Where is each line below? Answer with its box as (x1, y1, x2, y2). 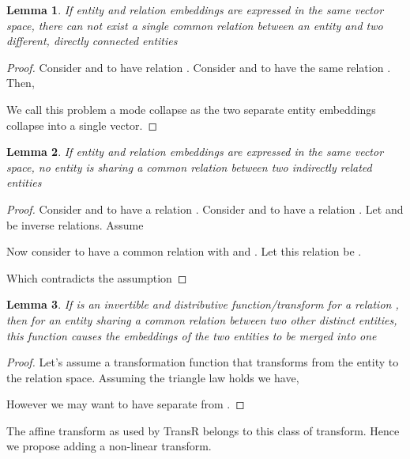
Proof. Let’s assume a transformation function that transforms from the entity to (6, 354, 399, 370)
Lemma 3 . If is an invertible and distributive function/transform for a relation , (6, 296, 399, 313)
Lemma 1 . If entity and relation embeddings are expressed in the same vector (6, 2, 384, 17)
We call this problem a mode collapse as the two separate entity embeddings (6, 101, 376, 117)
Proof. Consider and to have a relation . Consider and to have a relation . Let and (6, 200, 404, 217)
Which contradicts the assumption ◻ (6, 269, 187, 286)
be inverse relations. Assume (6, 216, 144, 233)
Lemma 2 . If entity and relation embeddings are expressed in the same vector (6, 143, 384, 160)
